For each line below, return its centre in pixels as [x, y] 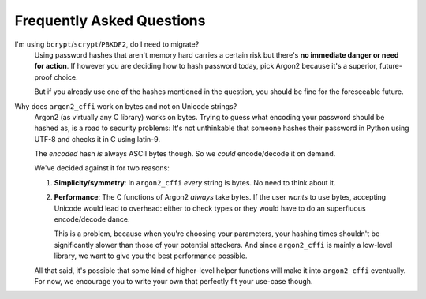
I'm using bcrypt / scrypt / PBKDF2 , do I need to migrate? [107, 44]
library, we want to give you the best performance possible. [151, 256]
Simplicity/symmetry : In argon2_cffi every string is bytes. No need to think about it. [195, 182]
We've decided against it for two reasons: [102, 168]
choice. [66, 77]
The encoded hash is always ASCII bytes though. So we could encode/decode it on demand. [185, 154]
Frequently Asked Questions [110, 21]
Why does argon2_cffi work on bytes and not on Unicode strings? [126, 106]
